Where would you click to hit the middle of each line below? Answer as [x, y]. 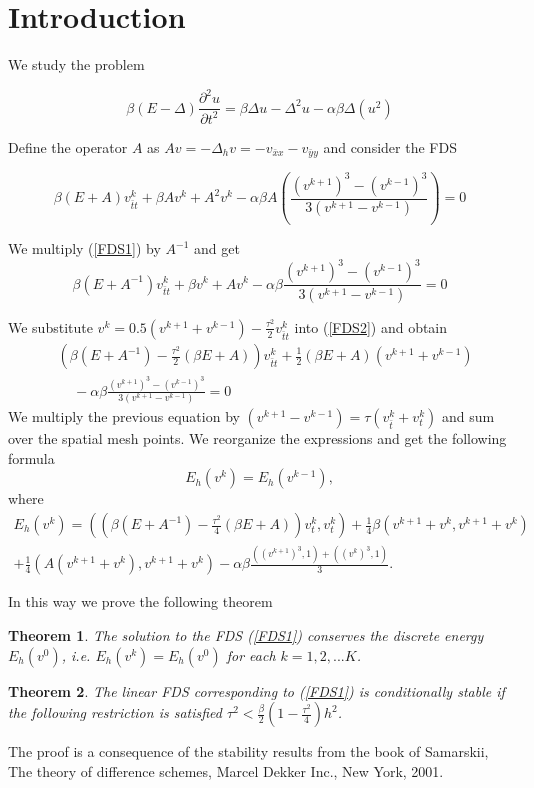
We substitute [50, 326]
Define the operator [68, 146]
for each [251, 654]
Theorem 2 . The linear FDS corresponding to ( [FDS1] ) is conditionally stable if [256, 690]
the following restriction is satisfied [115, 712]
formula [31, 457]
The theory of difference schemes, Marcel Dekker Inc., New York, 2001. [226, 770]
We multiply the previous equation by [124, 416]
